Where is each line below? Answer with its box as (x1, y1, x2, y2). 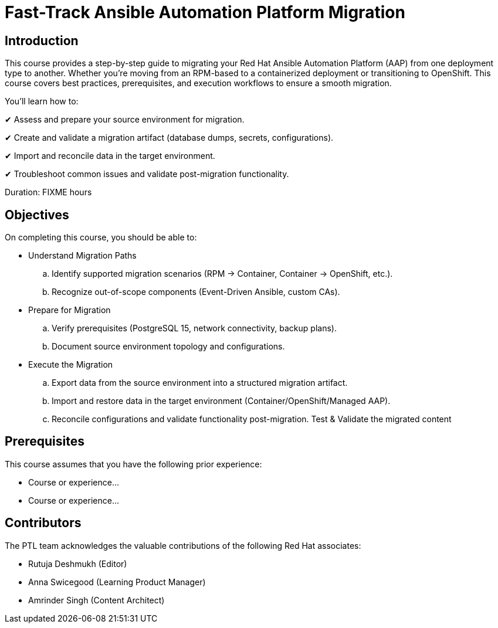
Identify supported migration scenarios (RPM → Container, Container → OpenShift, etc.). (52, 269, 393, 279)
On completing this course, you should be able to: (5, 232, 197, 243)
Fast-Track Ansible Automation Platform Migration (5, 2, 405, 22)
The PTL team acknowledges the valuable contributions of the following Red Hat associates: (5, 540, 361, 551)
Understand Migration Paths (28, 250, 137, 261)
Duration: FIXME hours (5, 187, 92, 198)
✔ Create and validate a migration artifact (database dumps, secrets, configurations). (5, 133, 334, 143)
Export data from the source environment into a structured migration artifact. (52, 378, 348, 388)
